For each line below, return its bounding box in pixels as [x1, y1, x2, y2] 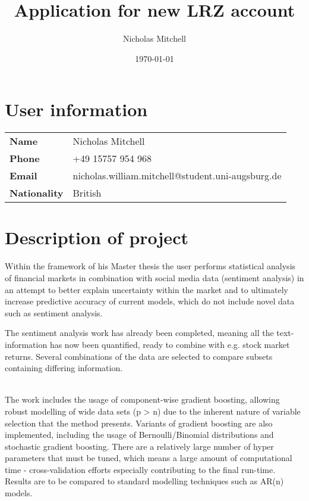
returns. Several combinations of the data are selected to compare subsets [5, 350, 273, 362]
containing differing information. [5, 362, 123, 374]
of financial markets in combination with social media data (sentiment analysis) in [5, 271, 304, 284]
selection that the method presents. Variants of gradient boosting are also [5, 416, 273, 429]
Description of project [5, 225, 188, 250]
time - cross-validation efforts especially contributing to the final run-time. [5, 463, 276, 475]
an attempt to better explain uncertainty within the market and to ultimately [5, 283, 288, 295]
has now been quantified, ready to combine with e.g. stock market [49, 338, 290, 350]
